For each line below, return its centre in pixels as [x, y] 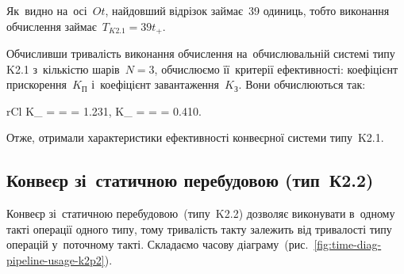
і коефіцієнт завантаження [156, 84]
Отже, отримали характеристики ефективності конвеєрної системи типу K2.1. [195, 137]
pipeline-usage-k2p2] [56, 260]
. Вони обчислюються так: [302, 84]
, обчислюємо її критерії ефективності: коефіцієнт [276, 68]
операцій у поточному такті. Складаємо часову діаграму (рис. [158, 244]
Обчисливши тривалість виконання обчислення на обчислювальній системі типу [201, 53]
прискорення [37, 84]
